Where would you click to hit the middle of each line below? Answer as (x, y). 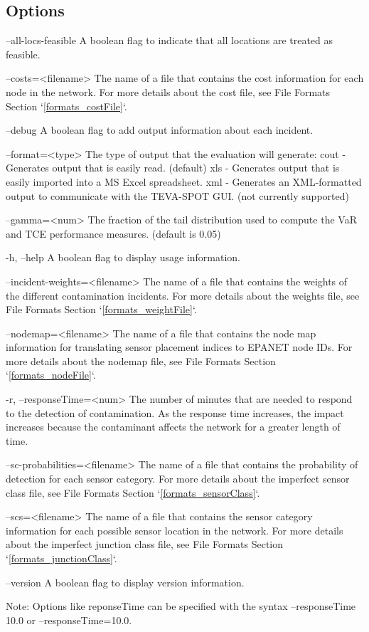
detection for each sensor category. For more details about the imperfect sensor (178, 479)
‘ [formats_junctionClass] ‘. (61, 558)
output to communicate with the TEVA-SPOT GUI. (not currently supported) (177, 195)
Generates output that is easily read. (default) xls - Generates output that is (173, 168)
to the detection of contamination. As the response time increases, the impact (175, 412)
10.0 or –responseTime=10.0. (69, 620)
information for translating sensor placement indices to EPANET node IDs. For (179, 347)
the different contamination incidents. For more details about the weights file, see (183, 295)
